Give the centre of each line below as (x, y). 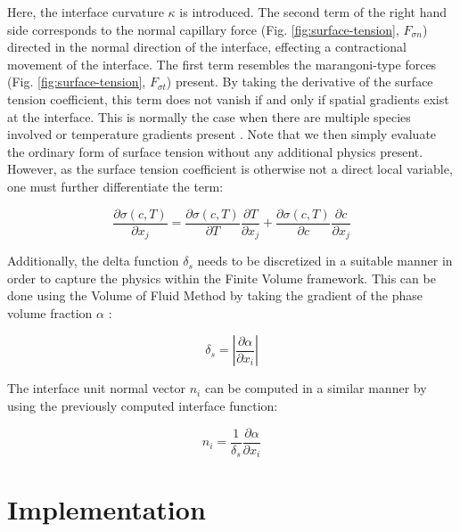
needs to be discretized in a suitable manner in (325, 261)
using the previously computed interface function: (143, 406)
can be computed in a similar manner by (316, 388)
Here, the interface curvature (86, 12)
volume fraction (50, 312)
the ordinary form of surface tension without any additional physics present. (215, 151)
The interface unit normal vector (97, 388)
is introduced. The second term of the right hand (313, 12)
